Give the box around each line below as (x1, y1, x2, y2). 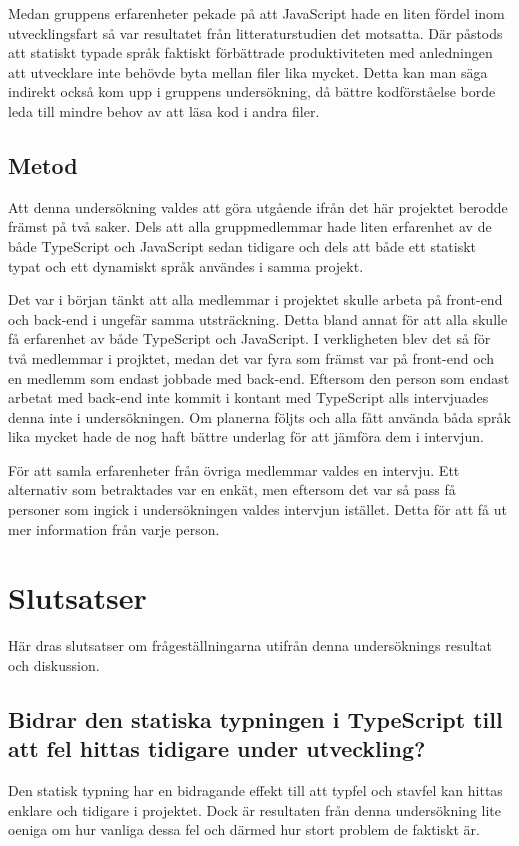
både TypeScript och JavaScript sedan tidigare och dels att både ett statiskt (8, 235, 477, 256)
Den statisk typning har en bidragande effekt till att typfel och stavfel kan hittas (8, 780, 503, 801)
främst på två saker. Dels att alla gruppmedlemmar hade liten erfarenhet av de (8, 216, 492, 237)
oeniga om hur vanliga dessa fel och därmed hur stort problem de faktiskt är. (8, 819, 480, 840)
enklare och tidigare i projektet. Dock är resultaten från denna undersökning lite (8, 799, 502, 820)
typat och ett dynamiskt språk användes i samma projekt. (8, 255, 364, 276)
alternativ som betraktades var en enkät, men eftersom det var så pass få (8, 479, 456, 500)
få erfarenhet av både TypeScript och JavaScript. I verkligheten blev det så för (8, 328, 491, 349)
